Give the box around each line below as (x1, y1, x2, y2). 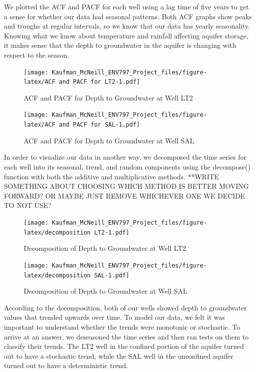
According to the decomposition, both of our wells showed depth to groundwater (4, 302, 247, 312)
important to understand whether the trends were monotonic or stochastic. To (4, 321, 240, 332)
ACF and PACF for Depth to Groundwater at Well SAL (24, 135, 194, 145)
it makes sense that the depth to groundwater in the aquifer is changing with (4, 40, 236, 50)
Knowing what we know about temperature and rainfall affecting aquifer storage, (4, 30, 249, 40)
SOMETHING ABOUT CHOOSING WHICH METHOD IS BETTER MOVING (4, 181, 249, 191)
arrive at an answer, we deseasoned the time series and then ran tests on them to (4, 331, 249, 341)
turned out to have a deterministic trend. (4, 360, 128, 371)
